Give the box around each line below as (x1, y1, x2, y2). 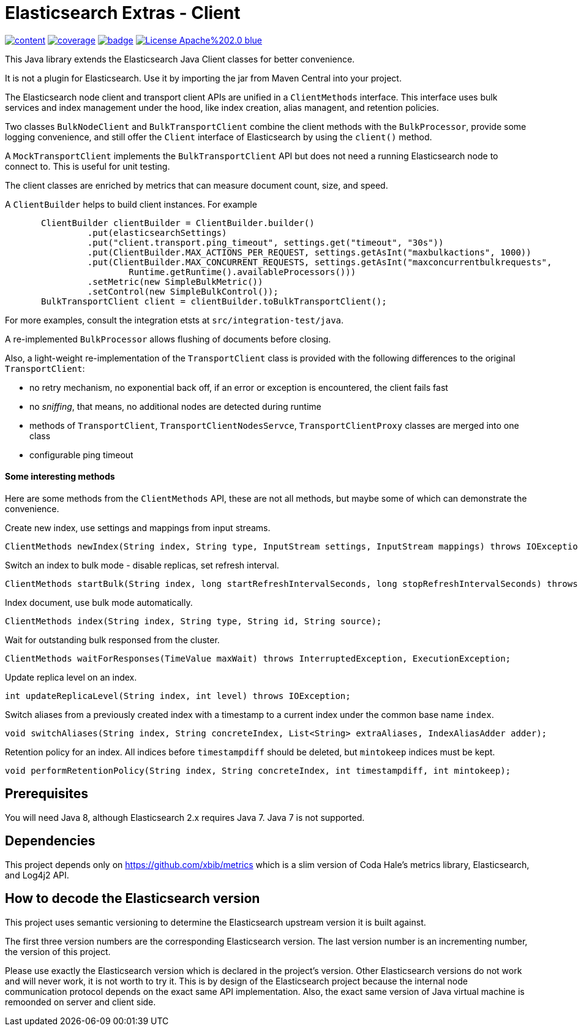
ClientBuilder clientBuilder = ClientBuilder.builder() (41, 217, 315, 228)
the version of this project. (5, 946, 111, 957)
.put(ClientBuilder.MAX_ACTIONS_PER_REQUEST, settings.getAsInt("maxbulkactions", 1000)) (87, 247, 531, 257)
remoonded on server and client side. (5, 996, 156, 1007)
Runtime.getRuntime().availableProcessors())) (129, 266, 356, 277)
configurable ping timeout (29, 449, 133, 460)
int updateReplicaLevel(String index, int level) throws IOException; (5, 690, 351, 701)
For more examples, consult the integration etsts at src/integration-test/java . (5, 314, 344, 325)
